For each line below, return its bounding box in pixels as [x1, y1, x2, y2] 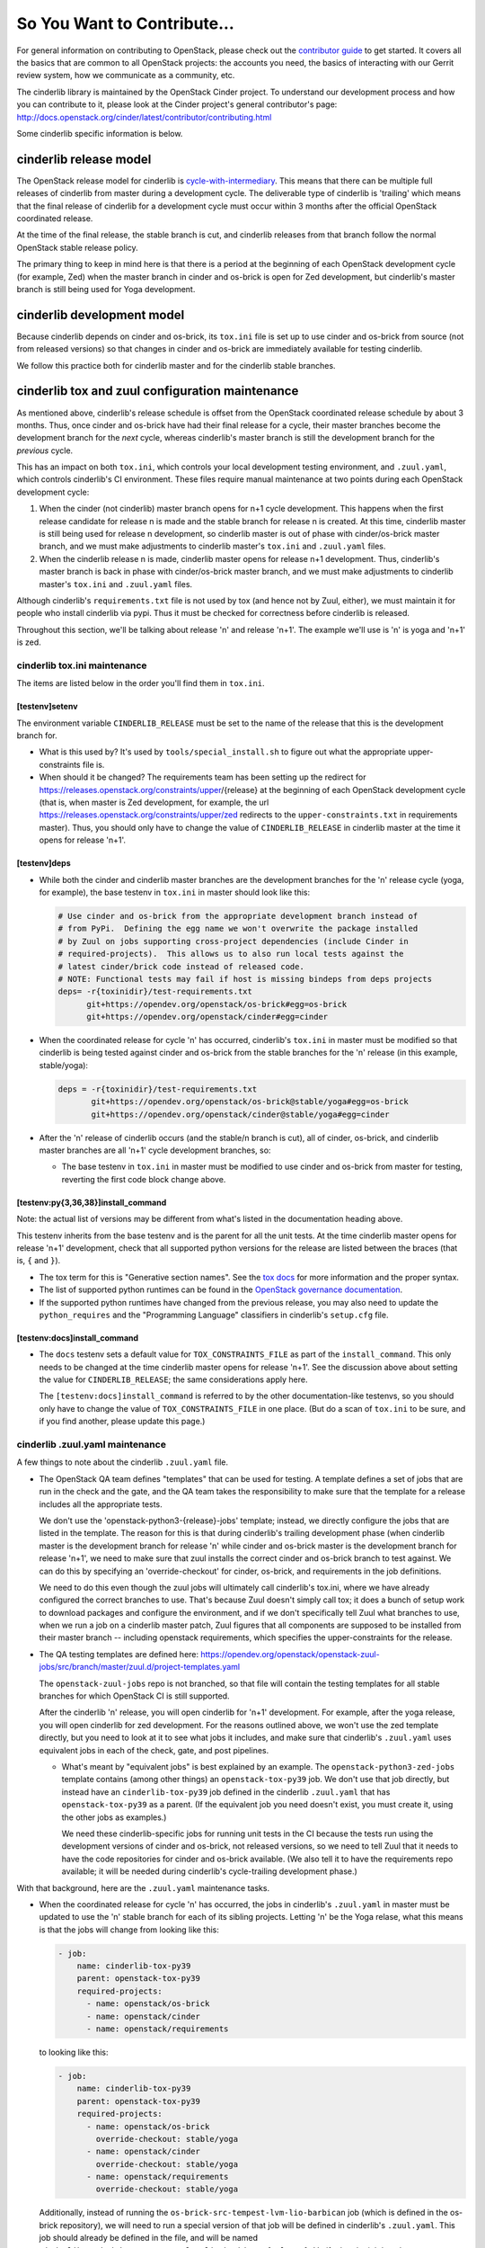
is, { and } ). [16, 1255, 61, 1266]
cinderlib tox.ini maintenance [16, 659, 147, 672]
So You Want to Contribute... [16, 13, 235, 33]
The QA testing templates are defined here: [39, 1648, 199, 1659]
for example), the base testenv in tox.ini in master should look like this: [39, 887, 310, 897]
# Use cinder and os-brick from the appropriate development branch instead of [57, 911, 419, 921]
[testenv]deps [16, 858, 71, 869]
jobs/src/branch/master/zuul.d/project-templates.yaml [39, 1662, 241, 1673]
